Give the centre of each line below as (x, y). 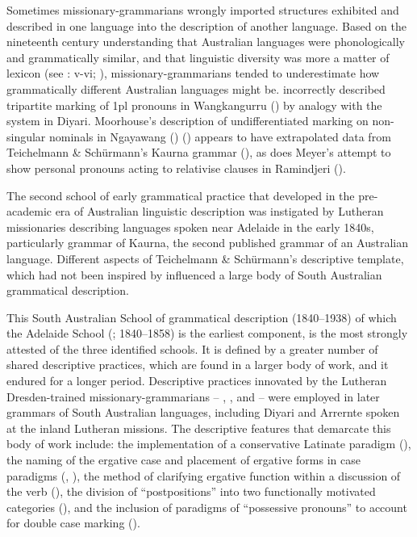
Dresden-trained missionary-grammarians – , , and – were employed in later (193, 396)
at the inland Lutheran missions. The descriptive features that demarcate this (199, 428)
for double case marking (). (73, 523)
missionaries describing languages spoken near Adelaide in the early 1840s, (190, 227)
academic (29, 211)
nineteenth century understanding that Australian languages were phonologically (206, 42)
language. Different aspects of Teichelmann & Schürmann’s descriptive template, (205, 258)
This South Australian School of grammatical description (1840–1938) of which (202, 317)
